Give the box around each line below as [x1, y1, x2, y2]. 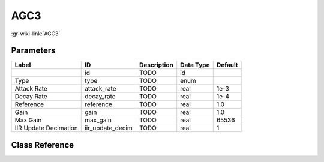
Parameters [11, 46, 56, 56]
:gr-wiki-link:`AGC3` [11, 30, 61, 37]
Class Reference [11, 140, 74, 150]
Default [216, 61, 238, 69]
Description [139, 61, 173, 69]
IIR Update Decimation [14, 124, 78, 132]
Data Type [180, 61, 210, 69]
